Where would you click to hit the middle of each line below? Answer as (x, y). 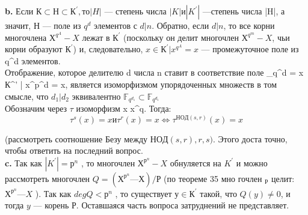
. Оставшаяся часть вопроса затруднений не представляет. (183, 205)
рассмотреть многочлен (48, 178)
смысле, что (27, 96)
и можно (252, 162)
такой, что (218, 193)
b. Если (19, 11)
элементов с (115, 25)
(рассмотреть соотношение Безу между (76, 138)
